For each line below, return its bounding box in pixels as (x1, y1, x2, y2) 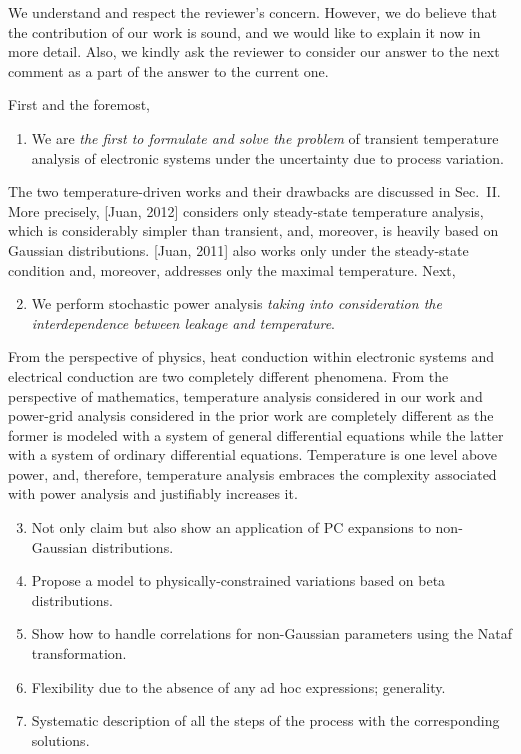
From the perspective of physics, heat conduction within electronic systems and (8, 346, 495, 367)
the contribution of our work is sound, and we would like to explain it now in (8, 21, 481, 42)
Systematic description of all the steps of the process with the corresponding (31, 710, 500, 731)
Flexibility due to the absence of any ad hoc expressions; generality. (31, 676, 446, 697)
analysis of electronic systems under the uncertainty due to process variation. (31, 147, 504, 168)
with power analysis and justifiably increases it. (8, 483, 298, 504)
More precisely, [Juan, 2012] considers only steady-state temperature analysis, (8, 200, 484, 221)
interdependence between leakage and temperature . (31, 312, 335, 333)
